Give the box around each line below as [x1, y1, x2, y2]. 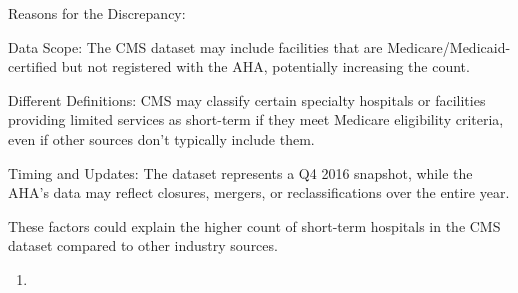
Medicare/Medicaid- [387, 36, 511, 57]
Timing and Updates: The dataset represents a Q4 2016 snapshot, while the [8, 162, 473, 183]
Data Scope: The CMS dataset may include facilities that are [8, 36, 383, 57]
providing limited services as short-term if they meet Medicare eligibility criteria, [8, 109, 504, 130]
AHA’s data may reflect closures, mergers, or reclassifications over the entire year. [8, 182, 510, 203]
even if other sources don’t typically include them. [8, 128, 315, 149]
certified [8, 56, 58, 77]
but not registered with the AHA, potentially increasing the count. [61, 56, 470, 77]
